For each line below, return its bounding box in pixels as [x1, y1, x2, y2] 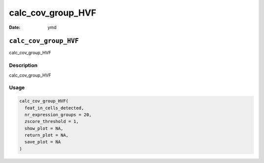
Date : [9, 24, 21, 30]
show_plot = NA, [24, 125, 64, 131]
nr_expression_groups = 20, [24, 112, 92, 117]
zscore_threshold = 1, [24, 119, 79, 124]
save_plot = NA [24, 139, 61, 145]
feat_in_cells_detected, [24, 105, 84, 111]
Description [9, 62, 38, 69]
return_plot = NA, [24, 132, 68, 138]
